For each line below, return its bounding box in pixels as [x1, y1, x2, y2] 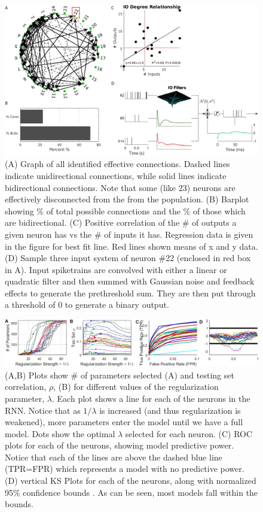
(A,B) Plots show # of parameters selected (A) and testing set [5, 368, 234, 381]
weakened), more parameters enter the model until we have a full [5, 416, 243, 428]
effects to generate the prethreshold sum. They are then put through [5, 286, 256, 299]
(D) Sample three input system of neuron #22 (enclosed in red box [5, 252, 251, 264]
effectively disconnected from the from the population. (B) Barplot [5, 193, 249, 205]
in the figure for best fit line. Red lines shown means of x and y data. [5, 240, 258, 252]
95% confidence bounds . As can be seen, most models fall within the [5, 486, 258, 498]
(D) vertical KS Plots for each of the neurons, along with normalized [5, 474, 256, 487]
